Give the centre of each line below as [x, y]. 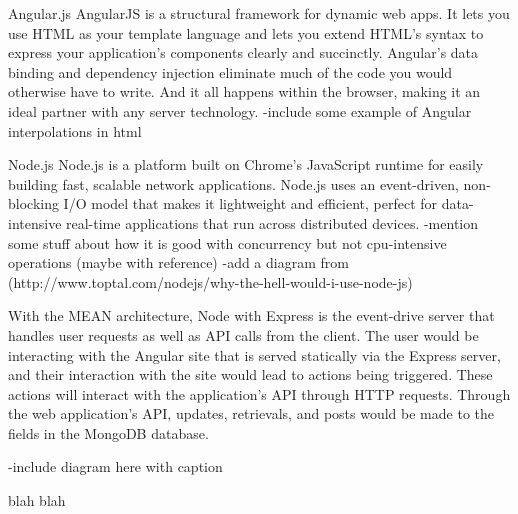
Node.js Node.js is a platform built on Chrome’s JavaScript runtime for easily [246, 164]
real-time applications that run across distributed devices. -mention [272, 222]
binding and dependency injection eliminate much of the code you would [230, 71]
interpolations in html [75, 130]
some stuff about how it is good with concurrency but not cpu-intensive [227, 242]
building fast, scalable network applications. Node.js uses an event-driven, [233, 183]
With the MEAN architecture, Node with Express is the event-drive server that [251, 315]
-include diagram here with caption [115, 466]
